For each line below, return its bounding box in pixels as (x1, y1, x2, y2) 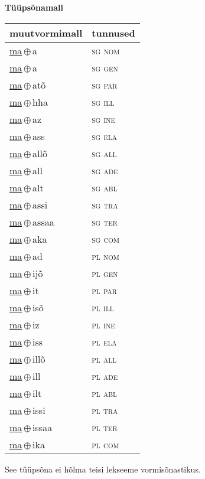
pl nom (92, 249, 119, 263)
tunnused (92, 25, 135, 40)
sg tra (92, 197, 118, 211)
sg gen (92, 60, 118, 74)
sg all (92, 146, 117, 160)
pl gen (92, 266, 118, 280)
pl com (92, 437, 119, 451)
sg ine (92, 112, 116, 126)
